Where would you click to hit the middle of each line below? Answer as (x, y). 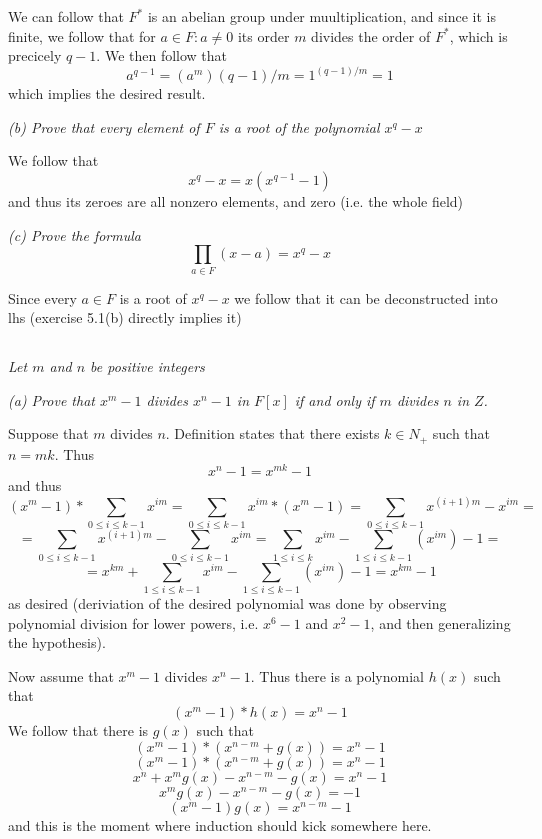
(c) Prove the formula (74, 234)
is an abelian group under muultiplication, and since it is (321, 16)
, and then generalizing (440, 622)
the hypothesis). (57, 642)
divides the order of (371, 35)
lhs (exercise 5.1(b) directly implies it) (125, 317)
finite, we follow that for (82, 35)
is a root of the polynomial (299, 126)
